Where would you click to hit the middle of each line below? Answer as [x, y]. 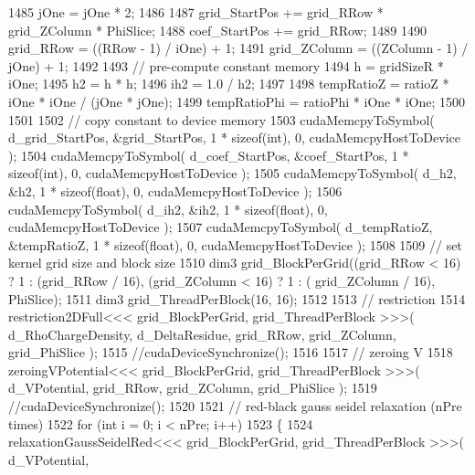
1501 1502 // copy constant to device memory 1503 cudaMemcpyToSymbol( [222, 119]
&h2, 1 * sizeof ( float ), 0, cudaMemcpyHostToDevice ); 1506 [175, 190]
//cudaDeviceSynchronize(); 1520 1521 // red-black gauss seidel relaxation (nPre [235, 406]
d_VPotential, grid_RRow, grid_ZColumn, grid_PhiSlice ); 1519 [193, 388]
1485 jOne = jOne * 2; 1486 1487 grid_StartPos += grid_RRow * [196, 12]
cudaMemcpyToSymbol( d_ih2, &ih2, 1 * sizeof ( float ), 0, [168, 209]
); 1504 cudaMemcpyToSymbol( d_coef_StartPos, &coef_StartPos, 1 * [209, 155]
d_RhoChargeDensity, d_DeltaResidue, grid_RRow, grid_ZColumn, [202, 334]
